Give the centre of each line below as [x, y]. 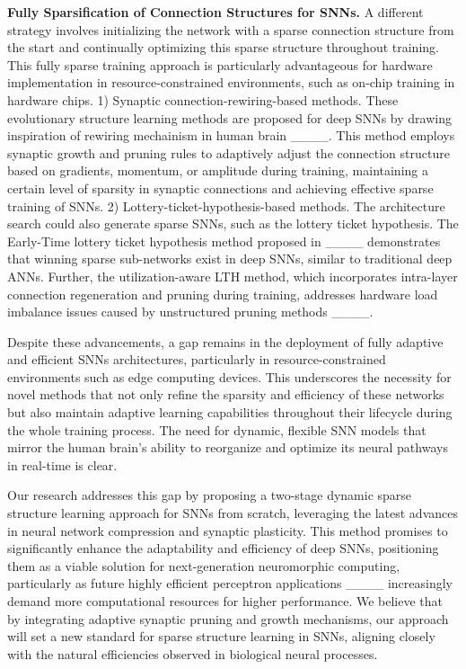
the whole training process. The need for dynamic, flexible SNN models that [217, 429]
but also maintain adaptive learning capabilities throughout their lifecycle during [230, 412]
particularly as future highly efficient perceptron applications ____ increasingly [230, 583]
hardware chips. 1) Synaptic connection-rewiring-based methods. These [203, 99]
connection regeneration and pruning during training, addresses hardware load [223, 294]
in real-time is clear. [62, 464]
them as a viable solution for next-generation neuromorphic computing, [204, 565]
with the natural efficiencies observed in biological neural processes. [193, 653]
